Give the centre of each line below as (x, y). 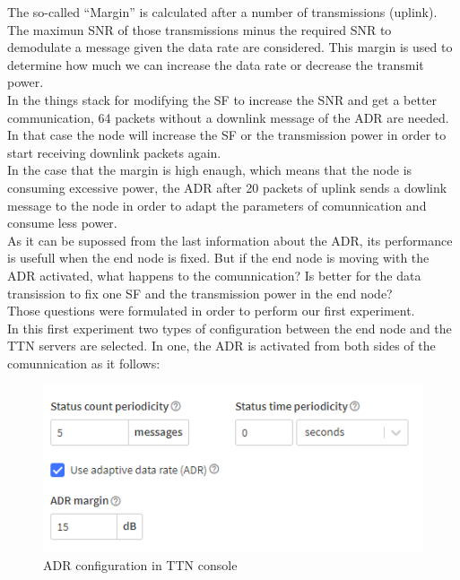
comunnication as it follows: (84, 363)
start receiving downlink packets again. (114, 152)
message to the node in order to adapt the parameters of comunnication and (217, 205)
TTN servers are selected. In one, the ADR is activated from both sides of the (221, 346)
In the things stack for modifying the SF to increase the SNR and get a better (222, 99)
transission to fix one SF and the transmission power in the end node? (200, 293)
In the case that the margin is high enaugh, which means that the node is (210, 170)
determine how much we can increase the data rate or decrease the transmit (216, 64)
